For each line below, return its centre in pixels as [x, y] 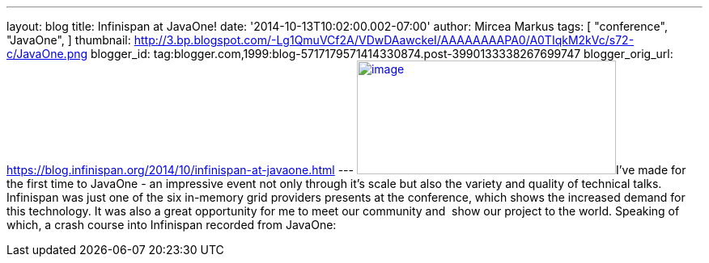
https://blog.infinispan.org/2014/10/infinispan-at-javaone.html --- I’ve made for [346, 170]
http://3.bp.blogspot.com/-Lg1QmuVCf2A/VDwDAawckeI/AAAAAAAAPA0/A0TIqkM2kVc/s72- [384, 40]
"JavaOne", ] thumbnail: [69, 40]
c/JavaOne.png [47, 54]
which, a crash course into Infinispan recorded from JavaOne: [172, 225]
